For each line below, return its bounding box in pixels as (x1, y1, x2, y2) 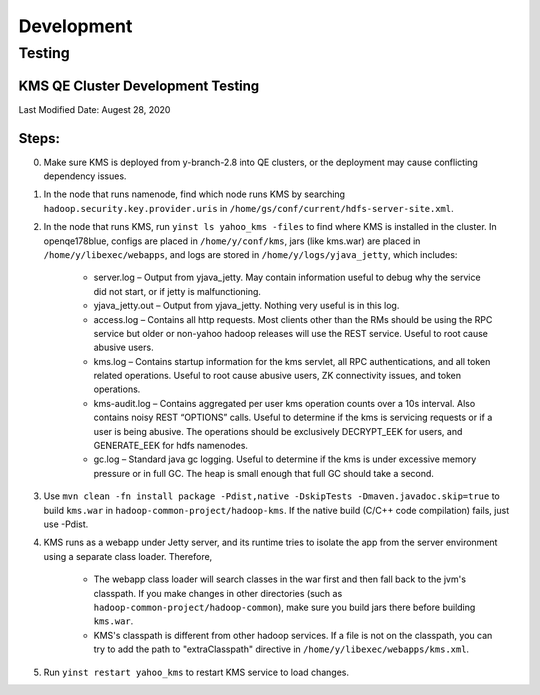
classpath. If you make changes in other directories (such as (93, 587, 343, 599)
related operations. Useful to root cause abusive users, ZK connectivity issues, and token (93, 370, 462, 382)
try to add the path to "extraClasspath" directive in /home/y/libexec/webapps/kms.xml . (93, 643, 470, 655)
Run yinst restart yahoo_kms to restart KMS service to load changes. (43, 666, 350, 678)
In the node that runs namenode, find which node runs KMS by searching (43, 188, 345, 200)
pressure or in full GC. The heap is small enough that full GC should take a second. (93, 467, 435, 479)
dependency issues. (43, 170, 127, 182)
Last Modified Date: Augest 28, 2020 (18, 103, 171, 115)
